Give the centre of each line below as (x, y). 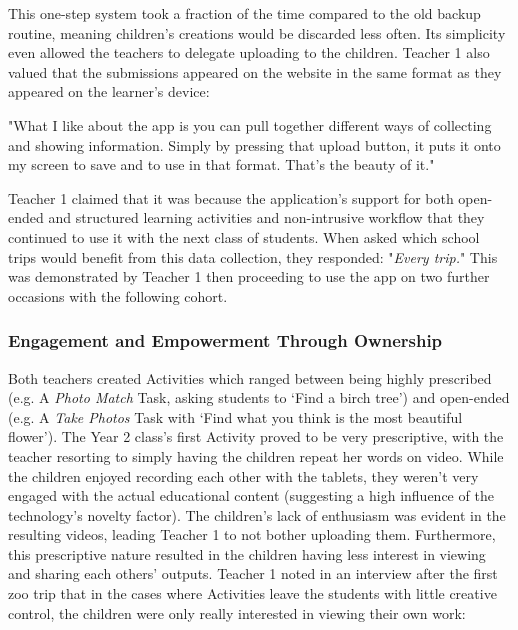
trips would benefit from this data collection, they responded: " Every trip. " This (253, 256)
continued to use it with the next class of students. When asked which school (244, 236)
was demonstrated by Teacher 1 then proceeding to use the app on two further (249, 276)
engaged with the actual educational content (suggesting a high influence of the (251, 495)
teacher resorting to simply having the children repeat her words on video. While (256, 455)
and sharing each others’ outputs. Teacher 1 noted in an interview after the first (253, 573)
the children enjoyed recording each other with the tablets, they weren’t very (243, 475)
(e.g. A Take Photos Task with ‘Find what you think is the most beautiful (235, 416)
